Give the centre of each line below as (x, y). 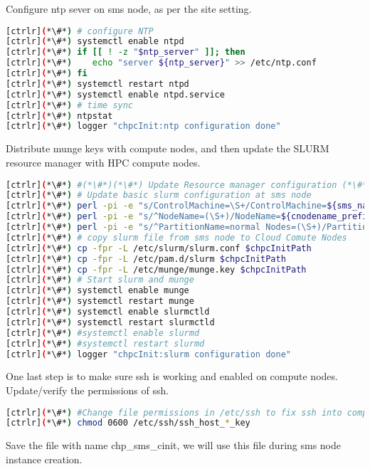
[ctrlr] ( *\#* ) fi (47, 74)
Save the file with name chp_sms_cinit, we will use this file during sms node (174, 445)
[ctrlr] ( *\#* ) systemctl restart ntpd (97, 84)
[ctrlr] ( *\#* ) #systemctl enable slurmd (103, 333)
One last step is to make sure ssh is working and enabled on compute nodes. (172, 376)
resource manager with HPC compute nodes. (103, 162)
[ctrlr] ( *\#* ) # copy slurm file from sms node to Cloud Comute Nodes (176, 237)
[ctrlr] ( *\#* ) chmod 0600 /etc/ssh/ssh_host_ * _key (128, 423)
